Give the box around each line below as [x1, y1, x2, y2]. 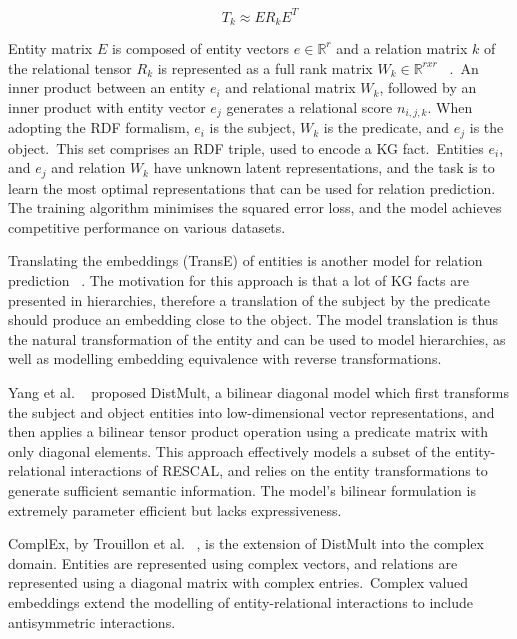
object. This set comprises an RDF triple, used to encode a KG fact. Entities [8, 137, 484, 158]
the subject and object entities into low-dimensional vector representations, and [8, 401, 495, 422]
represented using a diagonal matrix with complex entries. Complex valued [8, 572, 469, 593]
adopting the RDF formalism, [8, 117, 190, 138]
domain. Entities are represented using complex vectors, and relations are [8, 552, 458, 573]
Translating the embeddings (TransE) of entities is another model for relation [8, 250, 483, 271]
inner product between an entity [8, 77, 206, 98]
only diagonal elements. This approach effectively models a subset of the [8, 440, 451, 461]
